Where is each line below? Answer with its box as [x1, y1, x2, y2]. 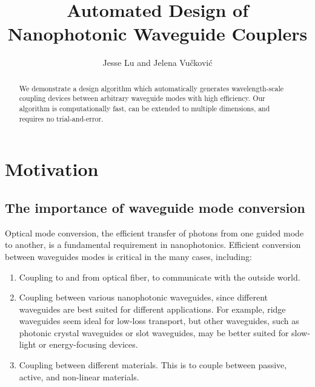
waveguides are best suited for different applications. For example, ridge [19, 302, 286, 315]
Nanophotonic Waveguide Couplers [7, 21, 308, 46]
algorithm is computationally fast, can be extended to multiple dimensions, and [19, 103, 270, 114]
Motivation [5, 157, 99, 181]
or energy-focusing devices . [39, 338, 138, 351]
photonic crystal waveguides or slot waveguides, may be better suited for [19, 326, 289, 339]
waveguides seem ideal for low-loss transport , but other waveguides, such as [19, 314, 299, 327]
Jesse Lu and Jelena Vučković [102, 56, 213, 69]
